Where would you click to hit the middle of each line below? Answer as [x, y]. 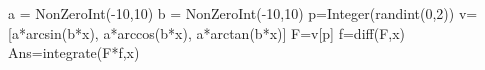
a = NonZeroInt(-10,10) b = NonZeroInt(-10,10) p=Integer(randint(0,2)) [231, 13]
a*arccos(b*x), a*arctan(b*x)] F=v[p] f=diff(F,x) [254, 32]
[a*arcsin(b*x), [53, 32]
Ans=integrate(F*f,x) [74, 52]
